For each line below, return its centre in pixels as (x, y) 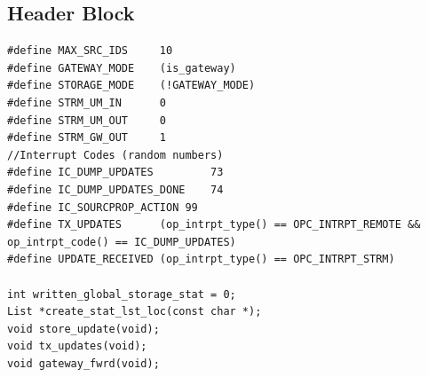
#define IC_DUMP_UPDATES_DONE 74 (115, 189)
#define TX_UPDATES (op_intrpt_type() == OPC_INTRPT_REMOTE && (214, 225)
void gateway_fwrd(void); (83, 363)
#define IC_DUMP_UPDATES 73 (115, 173)
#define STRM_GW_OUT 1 (87, 138)
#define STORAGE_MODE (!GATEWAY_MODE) (131, 86)
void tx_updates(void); (77, 346)
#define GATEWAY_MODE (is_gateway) (122, 68)
